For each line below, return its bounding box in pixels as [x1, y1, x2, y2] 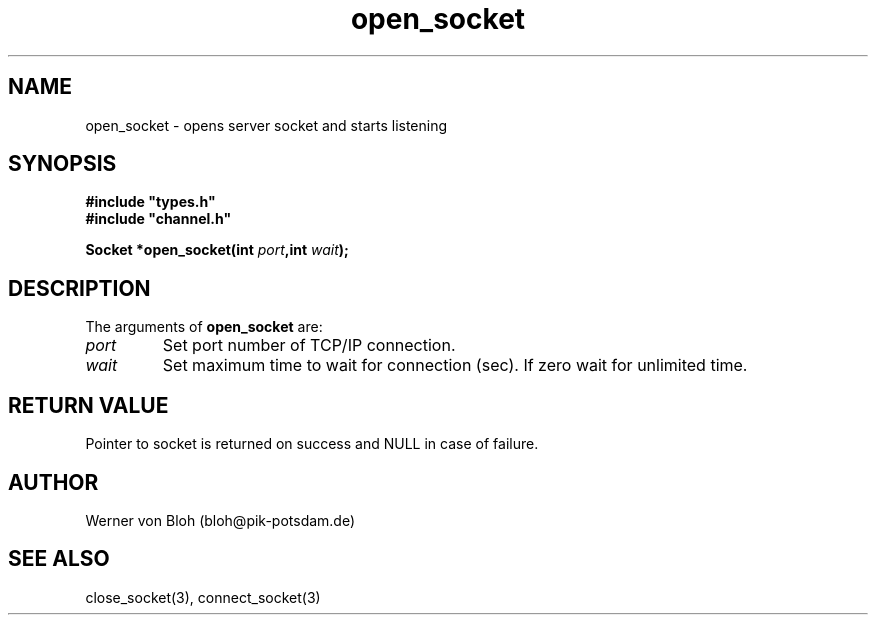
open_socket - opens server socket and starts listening [85, 116, 448, 134]
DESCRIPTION [8, 275, 151, 301]
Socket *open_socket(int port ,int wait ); [85, 241, 349, 259]
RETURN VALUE [8, 392, 169, 418]
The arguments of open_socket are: [85, 318, 323, 336]
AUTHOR [8, 469, 99, 495]
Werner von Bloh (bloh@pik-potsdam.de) [85, 511, 356, 529]
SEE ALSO [8, 546, 110, 572]
